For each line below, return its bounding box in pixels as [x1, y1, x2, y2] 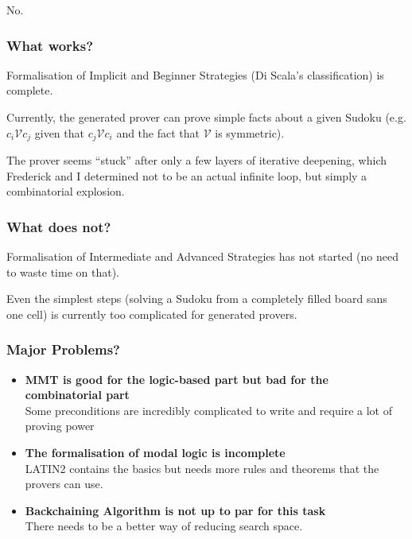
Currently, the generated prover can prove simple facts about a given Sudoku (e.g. [6, 109, 406, 125]
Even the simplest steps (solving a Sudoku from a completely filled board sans [6, 290, 387, 307]
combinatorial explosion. [6, 183, 125, 200]
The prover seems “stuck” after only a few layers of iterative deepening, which [6, 152, 387, 169]
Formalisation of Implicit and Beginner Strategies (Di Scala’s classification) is [6, 66, 384, 83]
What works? [6, 35, 94, 55]
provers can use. [25, 475, 103, 492]
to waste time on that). [6, 263, 120, 280]
